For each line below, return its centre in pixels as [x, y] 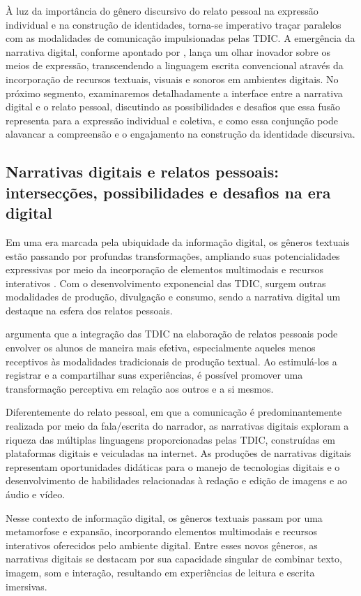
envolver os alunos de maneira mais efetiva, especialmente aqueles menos [161, 348]
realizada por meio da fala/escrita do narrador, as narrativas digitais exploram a [177, 426]
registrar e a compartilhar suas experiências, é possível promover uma [154, 375]
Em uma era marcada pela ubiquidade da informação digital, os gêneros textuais [178, 241]
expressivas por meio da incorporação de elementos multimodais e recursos [165, 269]
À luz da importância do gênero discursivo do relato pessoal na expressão [162, 10]
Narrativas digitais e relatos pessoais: [142, 172]
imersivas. [26, 586]
